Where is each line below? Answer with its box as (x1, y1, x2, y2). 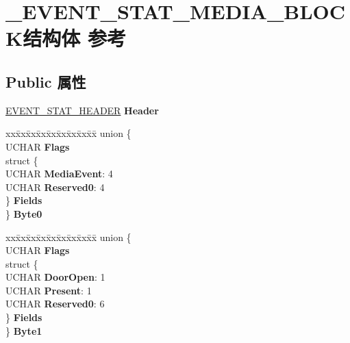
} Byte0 (5, 206, 42, 220)
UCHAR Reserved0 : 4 (5, 179, 105, 194)
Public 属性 (5, 71, 86, 92)
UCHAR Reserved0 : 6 (5, 296, 105, 311)
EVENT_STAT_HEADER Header (5, 103, 159, 117)
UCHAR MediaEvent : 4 (5, 166, 113, 181)
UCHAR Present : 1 (5, 283, 92, 297)
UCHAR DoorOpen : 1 (5, 270, 105, 284)
